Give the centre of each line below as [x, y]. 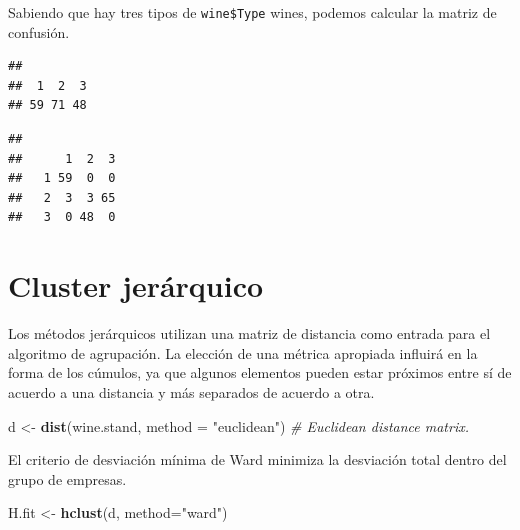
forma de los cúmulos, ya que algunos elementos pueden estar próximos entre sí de [260, 372]
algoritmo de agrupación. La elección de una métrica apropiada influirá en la [243, 352]
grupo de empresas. [67, 478]
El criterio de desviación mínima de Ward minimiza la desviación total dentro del [257, 459]
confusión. [39, 31]
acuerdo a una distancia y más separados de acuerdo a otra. [191, 391]
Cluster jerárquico [136, 285]
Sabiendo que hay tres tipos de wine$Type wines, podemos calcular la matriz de [252, 12]
